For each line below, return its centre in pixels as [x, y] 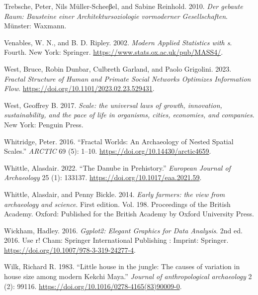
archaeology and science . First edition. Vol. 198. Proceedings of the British [117, 204]
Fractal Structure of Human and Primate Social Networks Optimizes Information [128, 78]
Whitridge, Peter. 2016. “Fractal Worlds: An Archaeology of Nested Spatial [119, 141]
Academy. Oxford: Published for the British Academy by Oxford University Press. [129, 214]
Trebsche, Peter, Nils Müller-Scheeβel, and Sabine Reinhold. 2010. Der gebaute [124, 6]
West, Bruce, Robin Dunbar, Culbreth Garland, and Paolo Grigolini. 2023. [118, 68]
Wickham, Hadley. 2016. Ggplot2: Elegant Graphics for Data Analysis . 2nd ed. [123, 230]
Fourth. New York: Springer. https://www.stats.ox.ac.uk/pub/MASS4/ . [114, 52]
